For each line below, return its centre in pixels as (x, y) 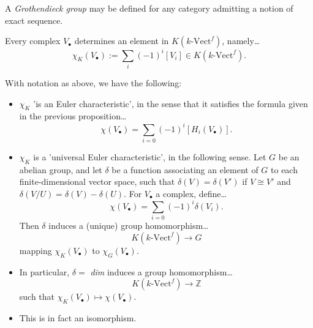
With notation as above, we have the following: (93, 83)
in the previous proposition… (73, 116)
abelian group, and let (61, 169)
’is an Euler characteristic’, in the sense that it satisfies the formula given (171, 103)
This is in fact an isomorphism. (78, 318)
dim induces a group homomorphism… (161, 271)
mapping (36, 250)
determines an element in (122, 41)
